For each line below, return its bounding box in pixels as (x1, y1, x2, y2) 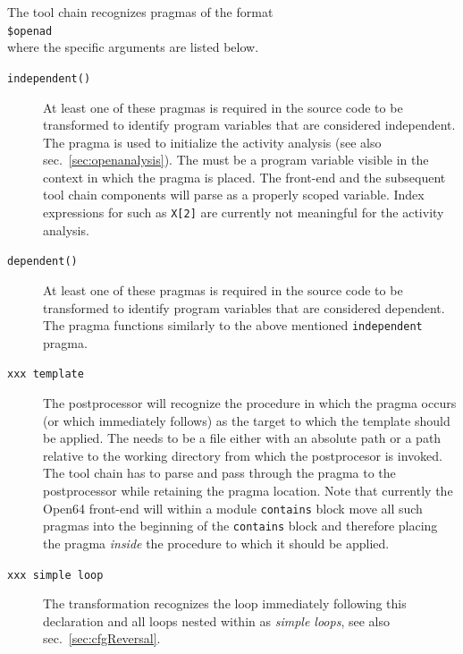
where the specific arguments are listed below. (7, 38, 259, 56)
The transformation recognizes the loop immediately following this (43, 594, 407, 613)
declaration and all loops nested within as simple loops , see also (43, 611, 390, 630)
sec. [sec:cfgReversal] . (43, 629, 161, 648)
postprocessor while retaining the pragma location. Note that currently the (43, 481, 453, 500)
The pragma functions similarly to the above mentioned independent (43, 316, 423, 335)
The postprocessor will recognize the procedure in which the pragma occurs (43, 394, 457, 412)
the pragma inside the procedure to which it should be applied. (43, 533, 390, 552)
